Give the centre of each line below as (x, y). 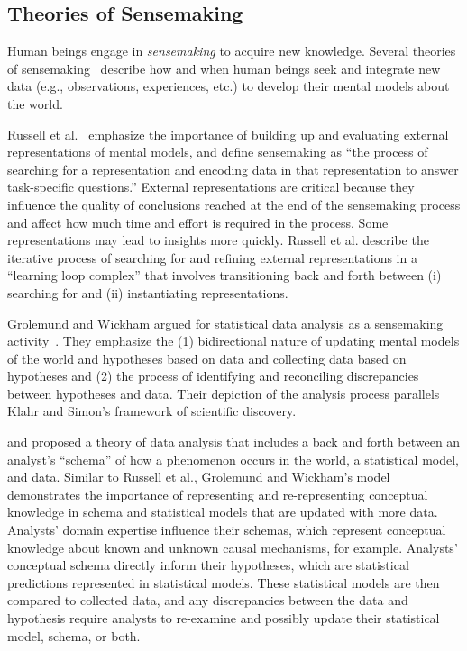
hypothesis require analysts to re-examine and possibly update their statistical (224, 618)
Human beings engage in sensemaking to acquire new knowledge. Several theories (232, 51)
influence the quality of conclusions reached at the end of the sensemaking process (234, 204)
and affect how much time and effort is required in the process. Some (198, 222)
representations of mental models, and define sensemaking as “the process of (218, 152)
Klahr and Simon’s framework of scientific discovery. (152, 411)
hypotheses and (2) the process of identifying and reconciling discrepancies (213, 376)
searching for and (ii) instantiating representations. (148, 292)
